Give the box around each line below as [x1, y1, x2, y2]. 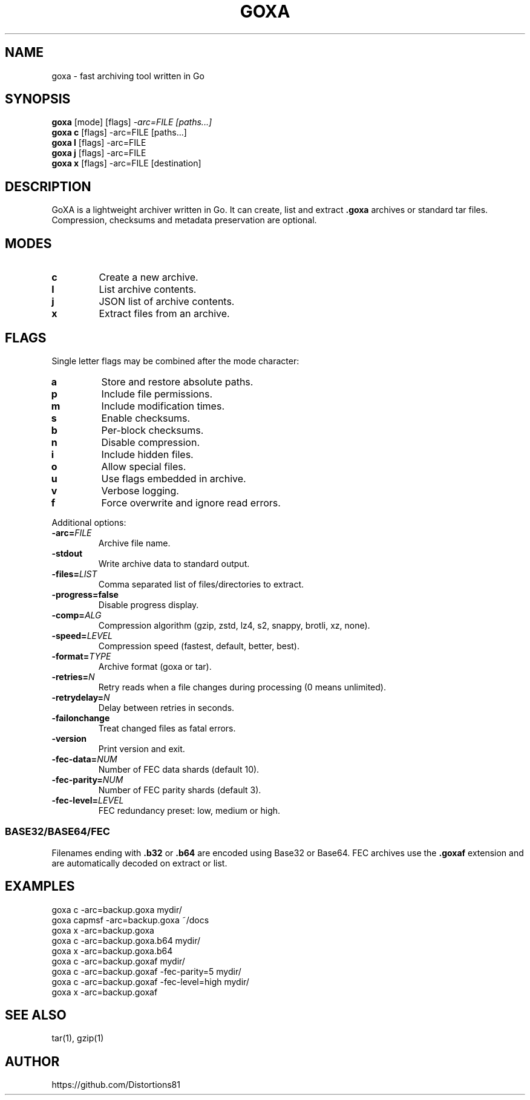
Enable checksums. [101, 411, 190, 424]
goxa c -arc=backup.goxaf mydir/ [51, 955, 185, 966]
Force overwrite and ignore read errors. [101, 496, 281, 509]
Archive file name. [98, 537, 171, 548]
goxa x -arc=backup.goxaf [51, 986, 158, 997]
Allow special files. [101, 460, 186, 473]
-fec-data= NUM [51, 753, 117, 764]
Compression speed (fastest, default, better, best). [98, 640, 300, 651]
